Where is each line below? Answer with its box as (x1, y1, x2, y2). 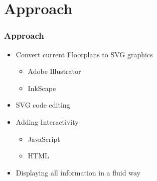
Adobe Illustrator (28, 66, 81, 76)
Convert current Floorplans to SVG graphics (16, 49, 153, 59)
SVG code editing (16, 100, 70, 110)
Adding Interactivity (16, 116, 79, 127)
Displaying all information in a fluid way (16, 167, 140, 177)
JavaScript (28, 133, 60, 144)
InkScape (28, 82, 56, 93)
